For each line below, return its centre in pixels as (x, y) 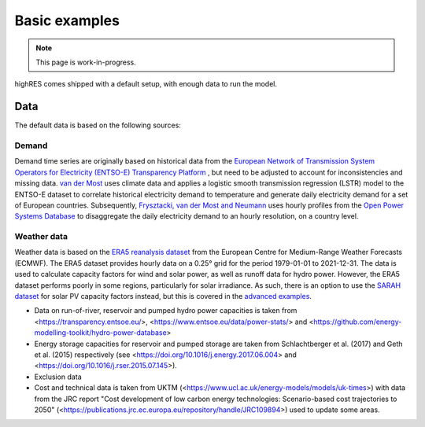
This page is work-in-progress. (86, 62)
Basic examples (67, 20)
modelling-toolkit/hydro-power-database (100, 333)
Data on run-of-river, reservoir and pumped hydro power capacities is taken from (166, 311)
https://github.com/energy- (358, 322)
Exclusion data (58, 377)
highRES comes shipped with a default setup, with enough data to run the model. (146, 84)
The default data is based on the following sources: (98, 125)
